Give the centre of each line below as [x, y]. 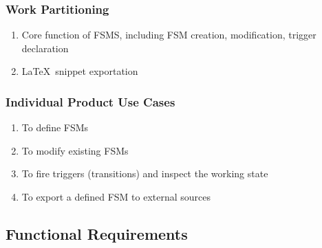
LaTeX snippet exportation [80, 71]
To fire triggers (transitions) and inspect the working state [145, 173]
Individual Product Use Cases [90, 101]
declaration [45, 48]
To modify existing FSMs [75, 150]
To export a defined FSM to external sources [116, 196]
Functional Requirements [97, 233]
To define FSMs [55, 127]
